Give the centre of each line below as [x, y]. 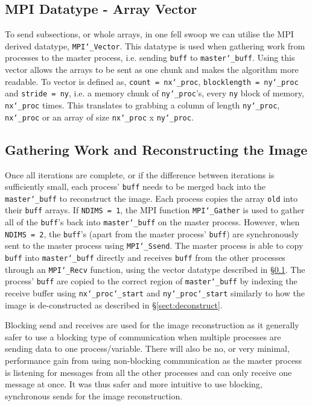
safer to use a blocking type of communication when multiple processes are [143, 336]
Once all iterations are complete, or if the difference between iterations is [140, 174]
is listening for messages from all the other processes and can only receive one [148, 372]
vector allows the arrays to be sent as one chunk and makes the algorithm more [152, 70]
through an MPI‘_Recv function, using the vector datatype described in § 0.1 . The [155, 269]
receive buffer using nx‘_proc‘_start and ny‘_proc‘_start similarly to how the [155, 293]
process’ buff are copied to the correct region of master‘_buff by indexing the [151, 281]
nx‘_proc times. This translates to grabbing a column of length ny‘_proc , [142, 105]
